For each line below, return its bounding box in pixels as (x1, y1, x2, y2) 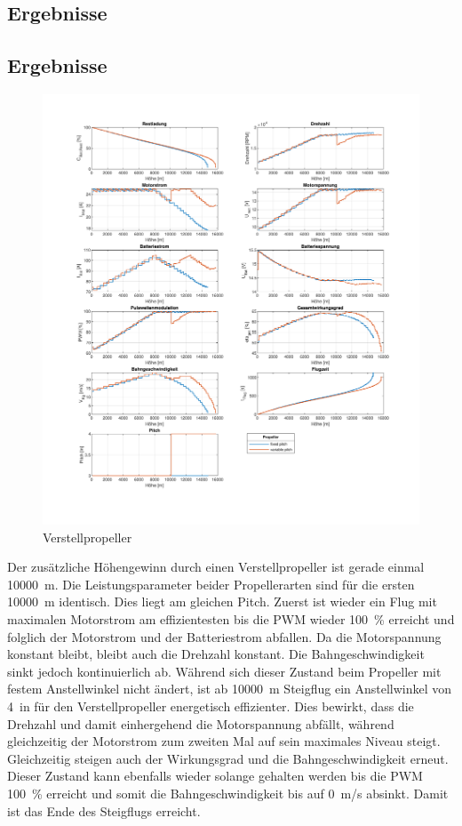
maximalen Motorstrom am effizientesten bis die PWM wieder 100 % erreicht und (7, 610, 455, 629)
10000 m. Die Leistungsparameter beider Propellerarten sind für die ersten (7, 574, 415, 593)
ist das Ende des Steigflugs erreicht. (7, 801, 201, 820)
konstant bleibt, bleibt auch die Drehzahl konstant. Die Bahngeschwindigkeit (7, 645, 425, 663)
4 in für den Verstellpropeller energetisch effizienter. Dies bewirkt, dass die (7, 697, 414, 716)
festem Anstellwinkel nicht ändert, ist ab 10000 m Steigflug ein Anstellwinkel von (7, 679, 452, 698)
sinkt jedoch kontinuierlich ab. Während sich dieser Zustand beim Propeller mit (7, 662, 442, 680)
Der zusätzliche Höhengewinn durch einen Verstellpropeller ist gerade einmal (7, 557, 425, 576)
